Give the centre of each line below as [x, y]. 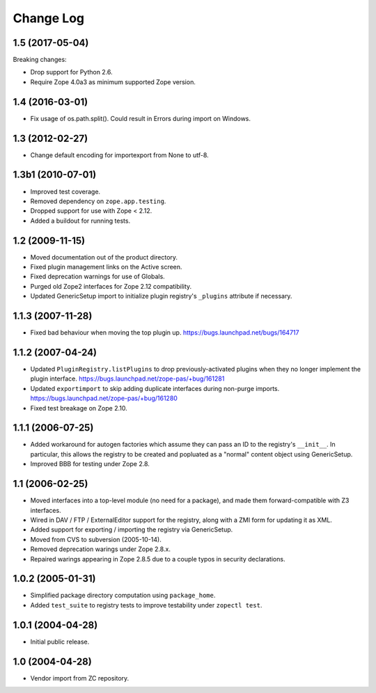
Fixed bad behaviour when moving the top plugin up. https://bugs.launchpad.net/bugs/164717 [165, 333]
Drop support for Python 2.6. [71, 72]
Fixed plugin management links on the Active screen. [106, 267]
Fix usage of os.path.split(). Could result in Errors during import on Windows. [140, 118]
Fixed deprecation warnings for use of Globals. [97, 277]
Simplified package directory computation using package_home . [123, 596]
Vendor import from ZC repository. [80, 678]
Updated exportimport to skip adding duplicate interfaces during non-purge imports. [155, 388]
